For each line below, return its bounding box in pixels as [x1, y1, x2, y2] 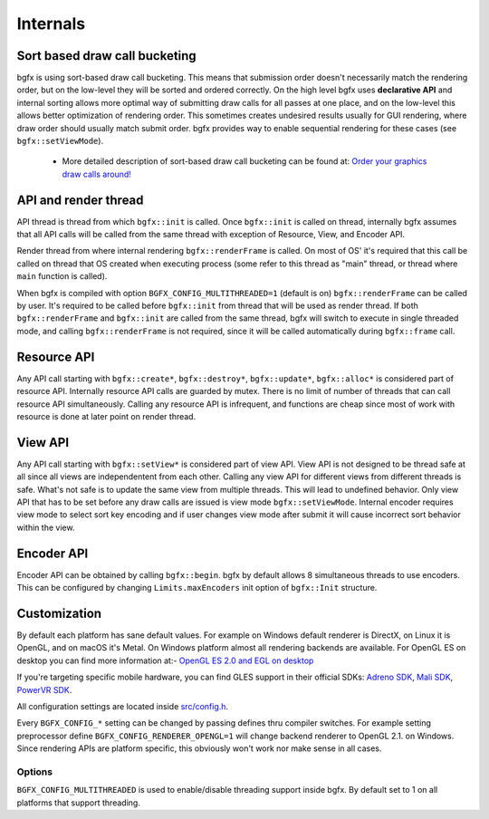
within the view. [16, 522, 75, 533]
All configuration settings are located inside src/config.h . [16, 700, 229, 711]
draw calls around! [62, 169, 131, 179]
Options [16, 766, 53, 778]
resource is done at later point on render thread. [16, 410, 197, 421]
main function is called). [16, 271, 108, 282]
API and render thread [16, 192, 144, 207]
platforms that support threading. [16, 797, 140, 808]
